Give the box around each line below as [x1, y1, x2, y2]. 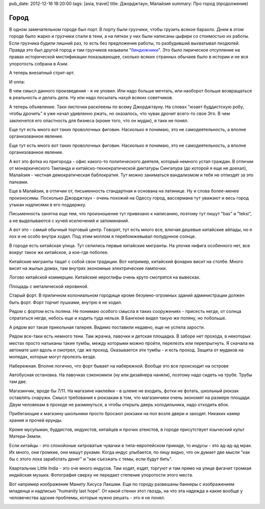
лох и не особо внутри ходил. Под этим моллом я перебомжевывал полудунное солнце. [9, 233, 196, 239]
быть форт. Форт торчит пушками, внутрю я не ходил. [9, 299, 122, 305]
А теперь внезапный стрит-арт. [9, 70, 75, 76]
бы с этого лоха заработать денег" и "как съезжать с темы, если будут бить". [9, 456, 173, 462]
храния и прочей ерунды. [9, 418, 63, 424]
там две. [9, 379, 27, 385]
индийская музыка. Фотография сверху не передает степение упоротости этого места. [9, 472, 193, 478]
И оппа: [9, 79, 26, 85]
